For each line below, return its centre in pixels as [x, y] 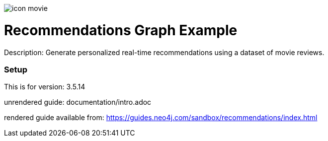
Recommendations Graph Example [121, 30]
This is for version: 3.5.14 [45, 87]
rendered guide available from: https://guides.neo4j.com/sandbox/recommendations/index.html [161, 118]
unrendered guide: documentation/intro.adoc [78, 102]
